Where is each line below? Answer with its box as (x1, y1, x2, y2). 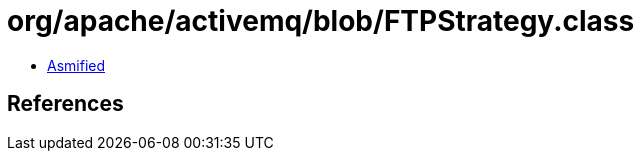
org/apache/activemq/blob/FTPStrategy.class (7, 4, 635, 38)
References (7, 91, 124, 117)
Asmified (47, 56, 106, 74)
